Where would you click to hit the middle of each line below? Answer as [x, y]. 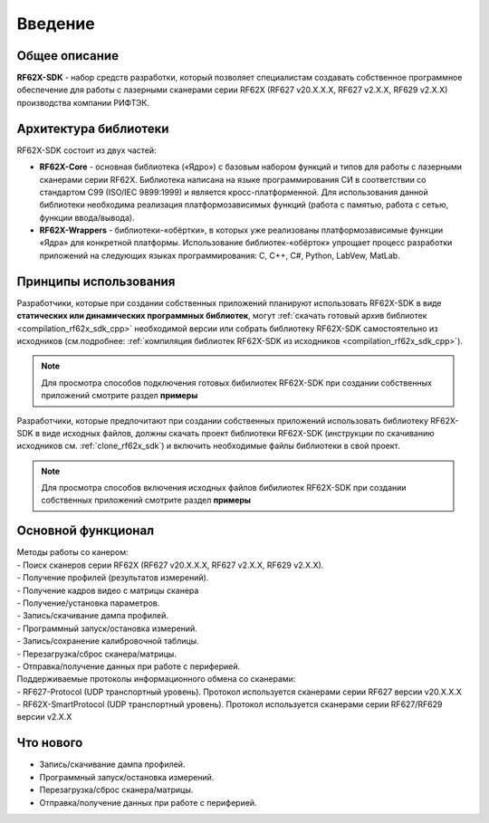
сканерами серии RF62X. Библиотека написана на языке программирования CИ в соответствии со [233, 179]
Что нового [50, 743]
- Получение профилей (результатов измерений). [113, 578]
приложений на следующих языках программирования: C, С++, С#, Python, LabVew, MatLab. [220, 255]
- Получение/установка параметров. [88, 603]
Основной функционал [86, 531]
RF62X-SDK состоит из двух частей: [87, 150]
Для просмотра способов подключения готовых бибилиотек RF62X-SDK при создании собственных [236, 383]
